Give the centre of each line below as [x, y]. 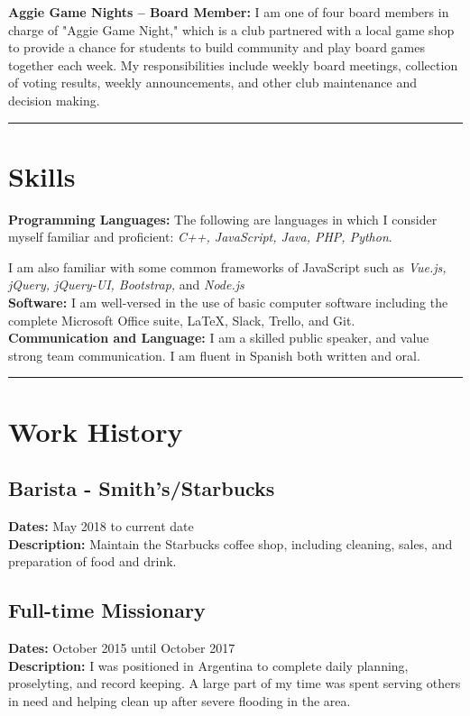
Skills [42, 175]
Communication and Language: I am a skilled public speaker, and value [219, 338]
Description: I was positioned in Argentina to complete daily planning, [208, 665]
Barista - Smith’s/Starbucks [142, 488]
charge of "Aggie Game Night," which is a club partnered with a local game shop [231, 29]
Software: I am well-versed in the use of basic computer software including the [228, 303]
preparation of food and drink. [92, 561]
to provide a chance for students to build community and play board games [217, 47]
